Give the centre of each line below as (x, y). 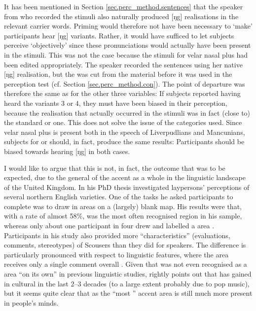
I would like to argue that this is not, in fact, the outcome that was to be (115, 168)
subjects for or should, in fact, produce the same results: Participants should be (124, 141)
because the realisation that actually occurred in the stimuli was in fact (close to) (127, 112)
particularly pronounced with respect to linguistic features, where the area (116, 254)
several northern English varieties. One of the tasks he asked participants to (119, 197)
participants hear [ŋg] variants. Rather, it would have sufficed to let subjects (119, 35)
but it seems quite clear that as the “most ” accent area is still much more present (128, 293)
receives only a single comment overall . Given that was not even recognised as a (126, 264)
